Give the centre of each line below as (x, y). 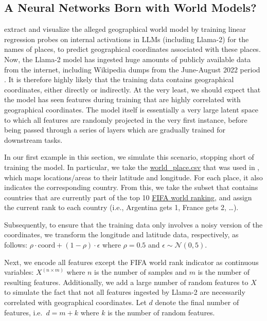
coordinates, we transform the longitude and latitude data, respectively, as (121, 234)
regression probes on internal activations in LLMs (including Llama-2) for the (127, 39)
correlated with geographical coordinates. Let (75, 302)
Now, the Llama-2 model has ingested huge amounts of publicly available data (128, 59)
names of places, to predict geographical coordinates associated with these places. (132, 49)
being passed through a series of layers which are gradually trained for (115, 130)
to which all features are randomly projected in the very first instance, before (126, 119)
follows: (16, 245)
